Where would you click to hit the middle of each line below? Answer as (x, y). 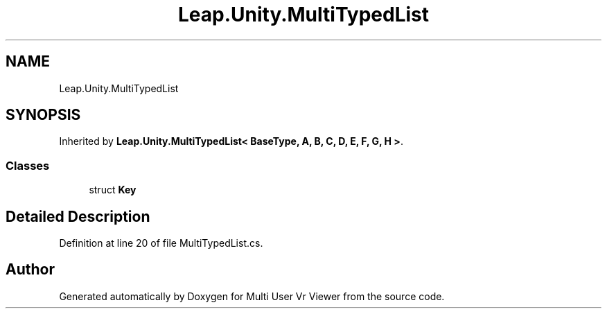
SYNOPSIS (43, 115)
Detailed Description (78, 216)
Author (30, 270)
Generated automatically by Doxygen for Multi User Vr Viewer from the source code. (252, 296)
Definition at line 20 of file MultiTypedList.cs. (161, 243)
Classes (28, 165)
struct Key (113, 190)
